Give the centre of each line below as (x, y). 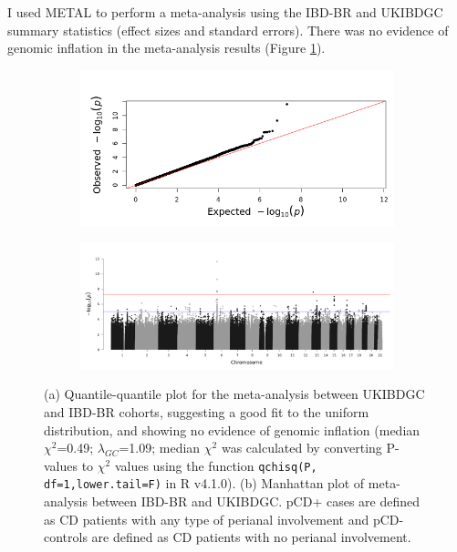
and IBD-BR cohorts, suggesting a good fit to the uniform (207, 411)
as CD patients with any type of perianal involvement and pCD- (224, 519)
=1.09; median (160, 448)
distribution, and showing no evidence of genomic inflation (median (232, 429)
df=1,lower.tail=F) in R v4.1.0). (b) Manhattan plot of (204, 483)
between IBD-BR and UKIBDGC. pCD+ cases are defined (256, 501)
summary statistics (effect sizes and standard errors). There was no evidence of (228, 30)
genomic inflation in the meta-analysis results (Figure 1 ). (166, 48)
